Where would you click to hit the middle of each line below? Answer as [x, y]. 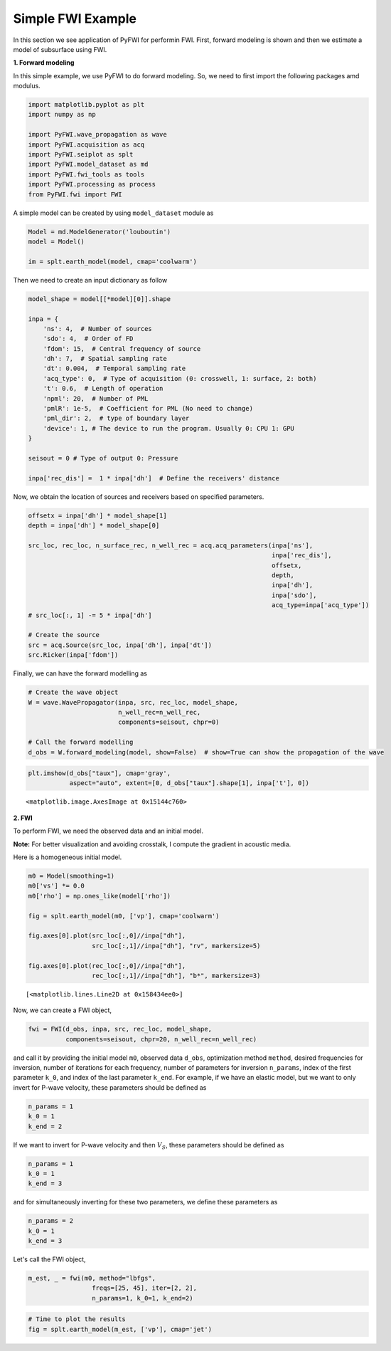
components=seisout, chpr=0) [168, 722]
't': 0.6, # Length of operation [103, 389]
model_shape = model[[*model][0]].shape [99, 299]
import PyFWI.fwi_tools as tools [86, 174]
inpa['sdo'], [294, 595]
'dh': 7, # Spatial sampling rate [105, 359]
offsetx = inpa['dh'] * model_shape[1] [97, 515]
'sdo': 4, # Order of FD [88, 339]
